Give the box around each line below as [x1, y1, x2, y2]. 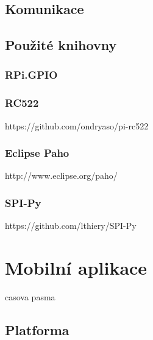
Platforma [5, 320, 69, 339]
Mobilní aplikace [5, 255, 148, 280]
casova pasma [5, 290, 55, 303]
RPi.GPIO [5, 67, 58, 82]
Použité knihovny [5, 35, 117, 54]
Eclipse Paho [5, 145, 69, 161]
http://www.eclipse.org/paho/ [5, 169, 118, 182]
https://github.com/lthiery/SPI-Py [5, 219, 137, 232]
